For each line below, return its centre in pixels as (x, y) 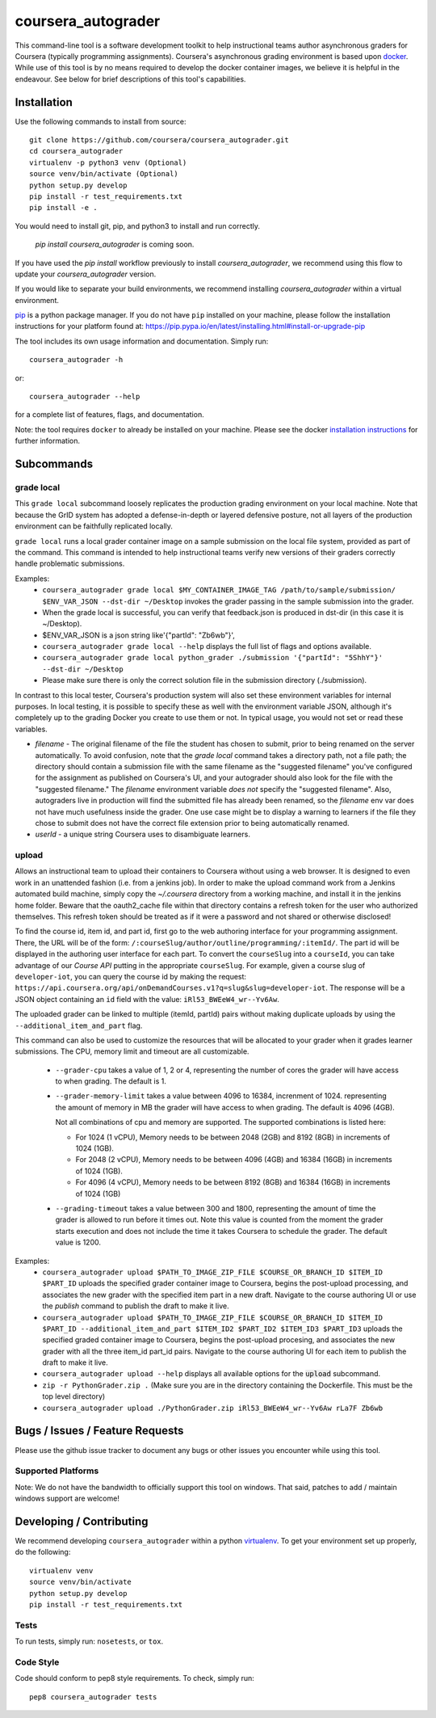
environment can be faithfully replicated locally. (94, 526)
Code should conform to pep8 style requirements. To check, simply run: (134, 1678)
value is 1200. (78, 1242)
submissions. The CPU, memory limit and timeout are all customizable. (132, 1051)
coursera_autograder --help (85, 397)
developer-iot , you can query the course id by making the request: (130, 976)
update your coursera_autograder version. (86, 274)
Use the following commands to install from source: (101, 121)
